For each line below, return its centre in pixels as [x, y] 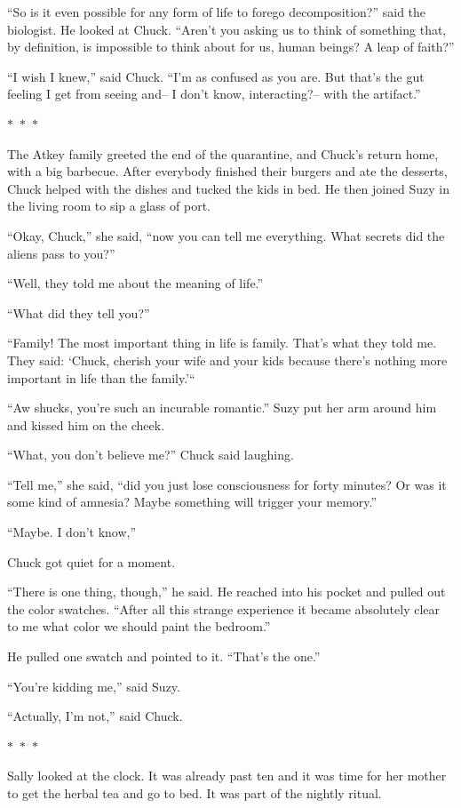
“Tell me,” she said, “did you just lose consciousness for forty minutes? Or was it [227, 484]
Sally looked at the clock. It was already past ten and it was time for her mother [227, 776]
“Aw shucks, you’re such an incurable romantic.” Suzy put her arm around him [222, 408]
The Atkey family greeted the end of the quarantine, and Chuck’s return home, [223, 153]
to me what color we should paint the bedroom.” [139, 626]
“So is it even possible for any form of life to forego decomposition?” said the [217, 12]
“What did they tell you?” [79, 312]
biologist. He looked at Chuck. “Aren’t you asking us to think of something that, [227, 29]
